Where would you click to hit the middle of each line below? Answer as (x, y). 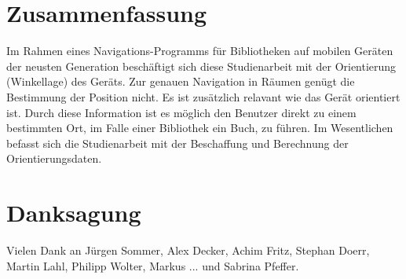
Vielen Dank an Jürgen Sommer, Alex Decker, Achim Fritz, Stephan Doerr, (188, 250)
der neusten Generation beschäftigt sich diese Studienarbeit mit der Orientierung (201, 66)
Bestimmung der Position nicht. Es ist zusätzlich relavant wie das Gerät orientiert (203, 96)
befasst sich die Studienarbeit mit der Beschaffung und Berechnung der (177, 143)
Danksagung (74, 213)
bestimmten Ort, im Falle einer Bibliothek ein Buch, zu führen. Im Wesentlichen (200, 128)
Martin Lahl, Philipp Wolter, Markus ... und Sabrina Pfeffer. (153, 265)
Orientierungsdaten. (54, 158)
